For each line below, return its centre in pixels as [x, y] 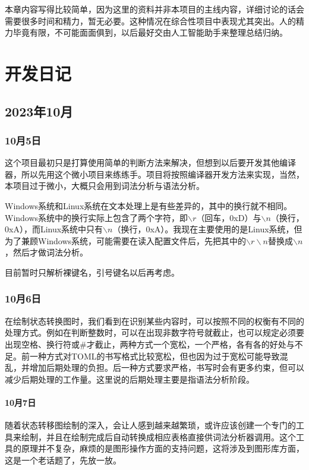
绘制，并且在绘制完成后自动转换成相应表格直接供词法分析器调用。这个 [158, 436]
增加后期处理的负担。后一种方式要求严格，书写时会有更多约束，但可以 [167, 368]
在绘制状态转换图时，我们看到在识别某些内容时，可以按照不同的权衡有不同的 [154, 321]
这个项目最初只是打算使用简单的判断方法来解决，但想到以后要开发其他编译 [150, 163]
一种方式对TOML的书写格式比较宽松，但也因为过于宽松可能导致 [154, 356]
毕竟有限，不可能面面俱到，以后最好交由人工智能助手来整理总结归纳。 [150, 32]
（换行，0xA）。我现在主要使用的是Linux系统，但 [207, 229]
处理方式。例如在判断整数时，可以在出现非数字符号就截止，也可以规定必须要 [154, 332]
